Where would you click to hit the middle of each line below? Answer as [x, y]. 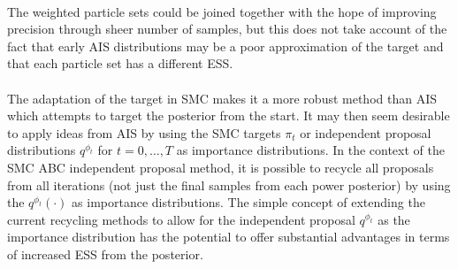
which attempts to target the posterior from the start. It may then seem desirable [229, 115]
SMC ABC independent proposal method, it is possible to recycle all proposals [221, 167]
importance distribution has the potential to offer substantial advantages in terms [229, 237]
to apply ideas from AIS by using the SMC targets [144, 132]
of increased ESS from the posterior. [105, 254]
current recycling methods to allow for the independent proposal [181, 219]
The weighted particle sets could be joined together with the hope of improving [222, 11]
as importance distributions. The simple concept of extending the [248, 202]
